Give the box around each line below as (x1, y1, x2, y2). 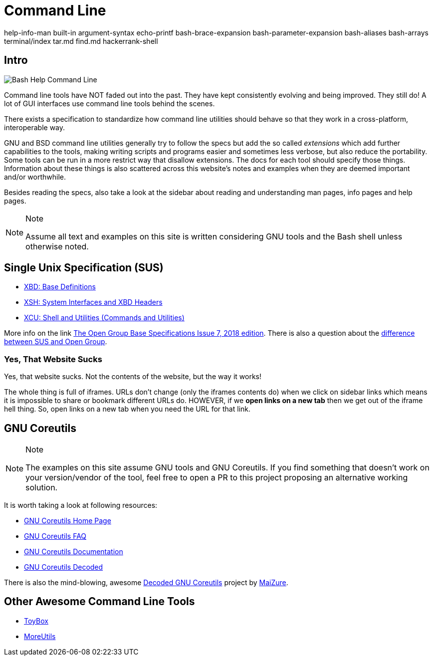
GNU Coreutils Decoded (24, 563, 103, 572)
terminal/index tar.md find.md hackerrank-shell (4, 36, 158, 45)
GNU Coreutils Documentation (24, 547, 123, 556)
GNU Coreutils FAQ (24, 532, 87, 541)
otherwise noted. (25, 241, 89, 251)
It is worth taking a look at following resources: (4, 501, 158, 510)
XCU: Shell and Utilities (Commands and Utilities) (24, 313, 185, 322)
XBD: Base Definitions (24, 282, 96, 291)
